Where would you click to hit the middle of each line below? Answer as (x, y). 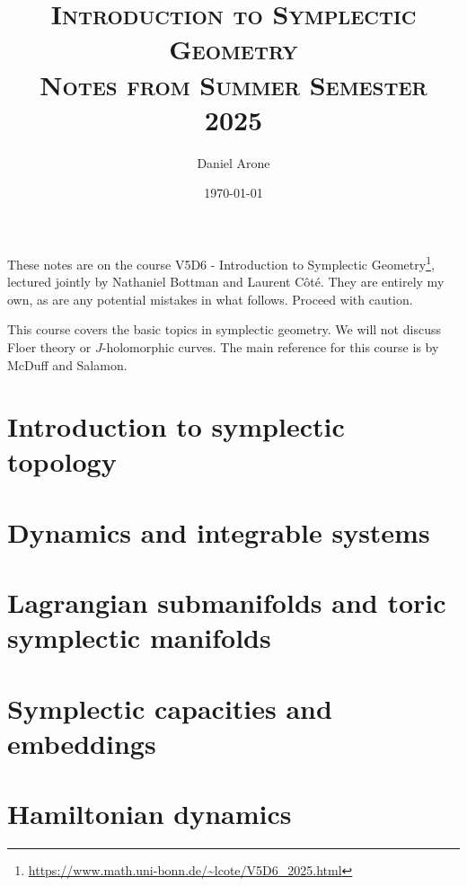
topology (62, 461)
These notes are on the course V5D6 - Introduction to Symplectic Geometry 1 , (221, 262)
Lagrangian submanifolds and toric (227, 602)
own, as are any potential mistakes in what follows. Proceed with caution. (210, 299)
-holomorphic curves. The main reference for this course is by (270, 346)
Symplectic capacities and (170, 708)
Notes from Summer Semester (233, 84)
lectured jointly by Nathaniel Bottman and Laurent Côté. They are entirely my (226, 282)
